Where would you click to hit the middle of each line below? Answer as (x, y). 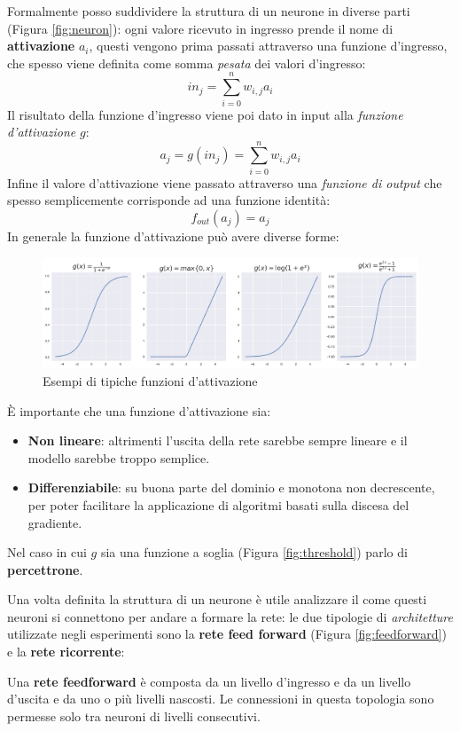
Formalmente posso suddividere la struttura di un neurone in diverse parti (209, 11)
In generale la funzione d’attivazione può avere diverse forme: (173, 236)
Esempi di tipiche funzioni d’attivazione (150, 380)
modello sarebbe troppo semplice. (119, 457)
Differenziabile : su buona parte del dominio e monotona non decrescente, (231, 487)
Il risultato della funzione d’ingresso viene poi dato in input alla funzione (205, 114)
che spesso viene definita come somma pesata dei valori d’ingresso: (187, 63)
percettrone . (45, 569)
